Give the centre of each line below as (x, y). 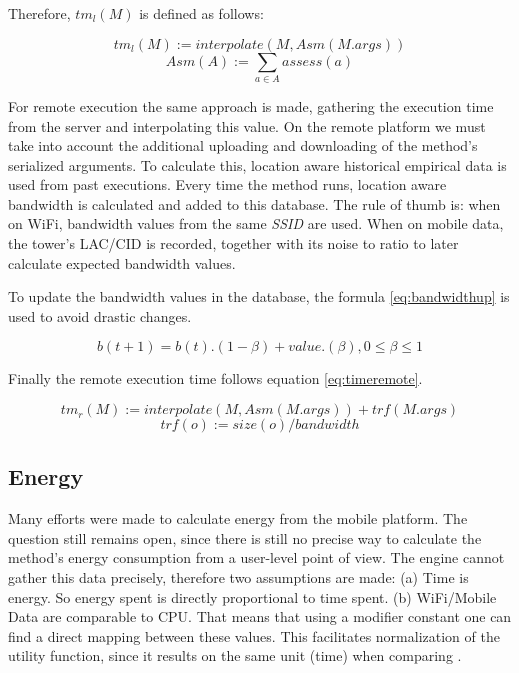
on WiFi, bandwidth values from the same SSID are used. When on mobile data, (256, 223)
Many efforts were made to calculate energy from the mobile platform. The (238, 518)
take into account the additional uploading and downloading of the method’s (243, 145)
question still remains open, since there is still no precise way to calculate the (245, 537)
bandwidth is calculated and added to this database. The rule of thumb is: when (254, 203)
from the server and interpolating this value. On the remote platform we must (247, 125)
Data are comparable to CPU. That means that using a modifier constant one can (260, 616)
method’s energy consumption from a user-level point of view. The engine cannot (256, 557)
